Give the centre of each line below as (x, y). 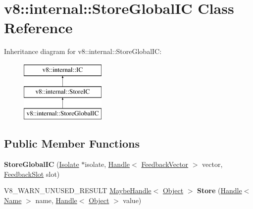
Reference (38, 27)
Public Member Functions (72, 143)
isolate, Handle (107, 164)
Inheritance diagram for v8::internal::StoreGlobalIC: (83, 51)
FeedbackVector (165, 164)
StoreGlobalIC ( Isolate (42, 164)
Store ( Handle (220, 190)
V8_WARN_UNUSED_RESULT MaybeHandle (78, 190)
